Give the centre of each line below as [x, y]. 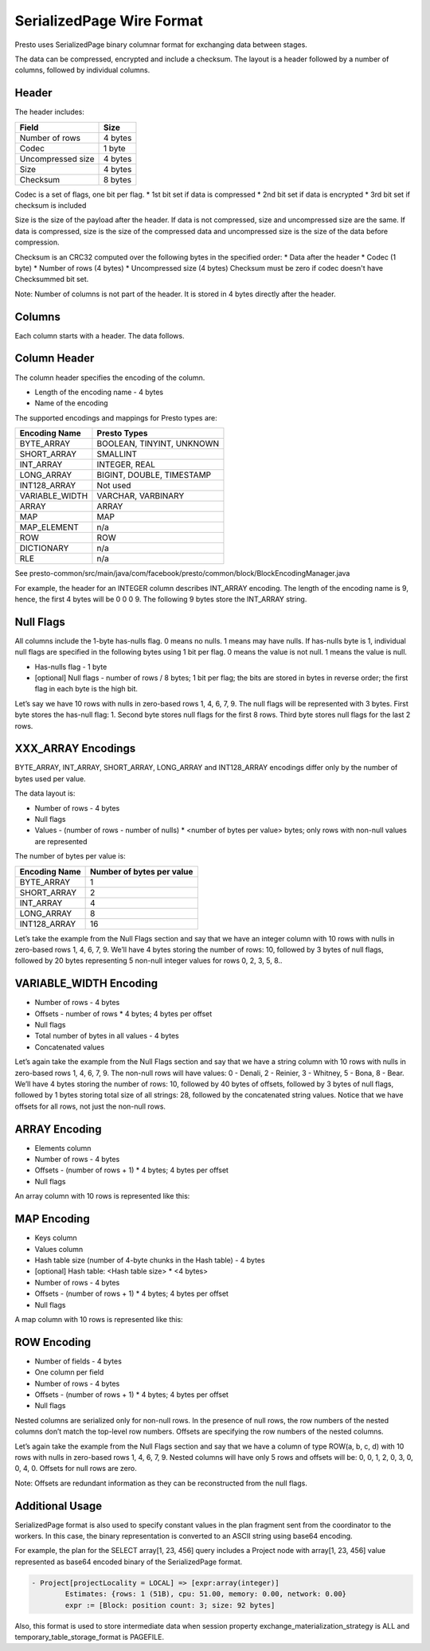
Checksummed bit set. [52, 280]
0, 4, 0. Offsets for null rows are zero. [76, 1469]
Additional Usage [59, 1506]
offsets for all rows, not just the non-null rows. [90, 1106]
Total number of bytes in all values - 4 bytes [107, 1036]
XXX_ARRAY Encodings [75, 749]
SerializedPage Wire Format [109, 21]
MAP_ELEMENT [49, 527]
